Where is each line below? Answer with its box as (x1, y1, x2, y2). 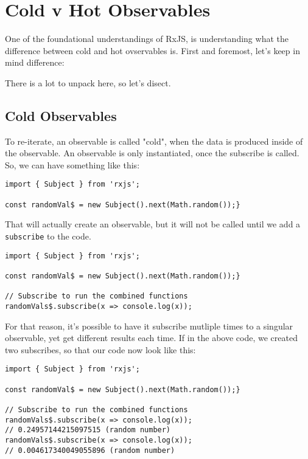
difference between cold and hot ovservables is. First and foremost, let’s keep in (5, 44, 300, 57)
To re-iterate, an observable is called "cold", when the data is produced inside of (5, 134, 303, 147)
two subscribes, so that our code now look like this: (5, 343, 196, 356)
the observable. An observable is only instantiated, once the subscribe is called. (5, 147, 299, 159)
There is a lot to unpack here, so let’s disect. (5, 76, 171, 89)
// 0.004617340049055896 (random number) (5, 446, 175, 455)
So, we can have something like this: (5, 158, 140, 171)
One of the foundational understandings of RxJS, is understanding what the (5, 32, 289, 45)
